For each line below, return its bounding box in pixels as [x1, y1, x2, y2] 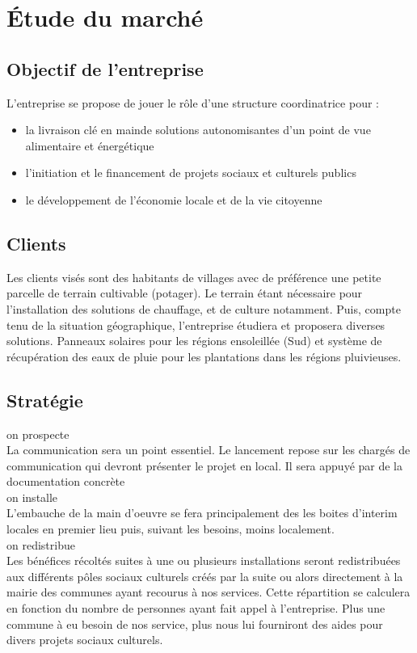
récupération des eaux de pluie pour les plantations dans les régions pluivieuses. [6, 348, 402, 364]
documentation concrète [6, 473, 125, 490]
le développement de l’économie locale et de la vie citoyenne [25, 191, 322, 208]
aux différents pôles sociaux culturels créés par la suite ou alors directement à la [6, 567, 403, 584]
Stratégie [6, 387, 83, 412]
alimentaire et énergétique [25, 137, 154, 154]
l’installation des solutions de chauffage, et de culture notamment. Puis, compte [6, 300, 401, 317]
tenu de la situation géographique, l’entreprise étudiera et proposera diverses [6, 316, 385, 333]
